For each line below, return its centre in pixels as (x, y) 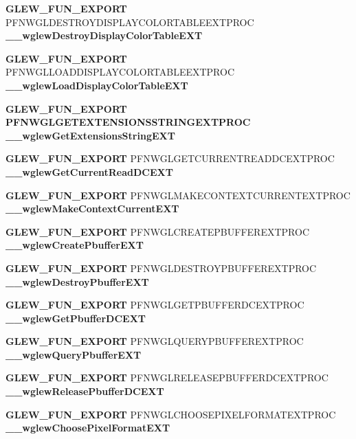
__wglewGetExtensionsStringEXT (90, 135)
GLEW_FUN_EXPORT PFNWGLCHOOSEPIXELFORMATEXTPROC (171, 414)
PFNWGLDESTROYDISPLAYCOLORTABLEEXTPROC (130, 22)
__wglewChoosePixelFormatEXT (88, 428)
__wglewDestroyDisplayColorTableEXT (104, 35)
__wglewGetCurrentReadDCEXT (89, 171)
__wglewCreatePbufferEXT (75, 245)
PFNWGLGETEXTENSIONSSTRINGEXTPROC (128, 122)
